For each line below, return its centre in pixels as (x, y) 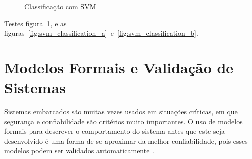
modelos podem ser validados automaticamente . (79, 151)
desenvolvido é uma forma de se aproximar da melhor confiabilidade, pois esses (126, 141)
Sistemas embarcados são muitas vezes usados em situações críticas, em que (121, 111)
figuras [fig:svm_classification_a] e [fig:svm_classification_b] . (101, 33)
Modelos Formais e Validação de (119, 67)
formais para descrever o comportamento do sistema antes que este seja (114, 131)
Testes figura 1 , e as (35, 23)
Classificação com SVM (60, 6)
